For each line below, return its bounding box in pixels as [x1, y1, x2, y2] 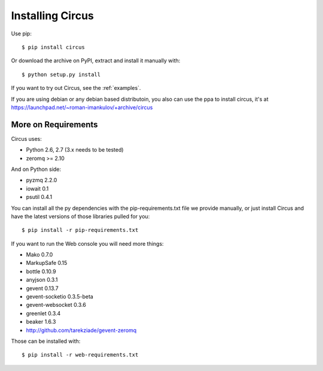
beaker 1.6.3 [26, 318, 56, 325]
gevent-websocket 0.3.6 [26, 301, 86, 309]
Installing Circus [11, 9, 94, 22]
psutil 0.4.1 [26, 194, 53, 201]
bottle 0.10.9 [26, 267, 56, 275]
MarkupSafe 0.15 [26, 260, 68, 267]
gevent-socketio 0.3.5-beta [26, 293, 94, 300]
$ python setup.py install [22, 71, 101, 78]
